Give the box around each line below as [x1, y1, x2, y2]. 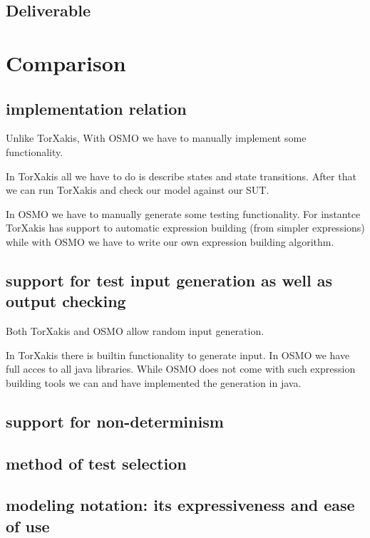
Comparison [6, 48, 126, 77]
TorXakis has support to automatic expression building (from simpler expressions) [6, 220, 365, 235]
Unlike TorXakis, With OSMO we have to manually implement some [6, 130, 307, 145]
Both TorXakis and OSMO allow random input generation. [6, 324, 264, 338]
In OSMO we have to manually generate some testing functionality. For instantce [6, 206, 361, 221]
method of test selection [6, 452, 187, 474]
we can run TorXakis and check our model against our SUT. [6, 182, 269, 197]
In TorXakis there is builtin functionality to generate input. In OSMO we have [6, 347, 350, 362]
